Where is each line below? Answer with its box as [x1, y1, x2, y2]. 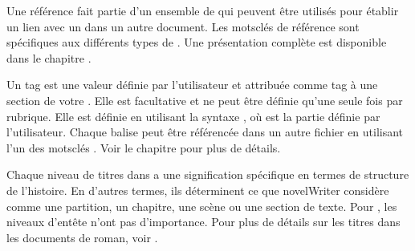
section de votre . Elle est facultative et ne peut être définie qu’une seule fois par [6, 91, 403, 108]
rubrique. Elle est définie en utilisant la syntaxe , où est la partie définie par [6, 107, 380, 124]
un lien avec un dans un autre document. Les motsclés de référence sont [6, 18, 360, 34]
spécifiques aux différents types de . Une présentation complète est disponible [6, 34, 387, 51]
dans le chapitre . [6, 49, 92, 66]
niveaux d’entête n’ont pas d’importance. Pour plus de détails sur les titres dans [6, 213, 401, 230]
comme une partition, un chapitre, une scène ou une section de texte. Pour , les [6, 197, 397, 214]
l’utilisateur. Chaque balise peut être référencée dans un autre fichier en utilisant [6, 123, 404, 140]
